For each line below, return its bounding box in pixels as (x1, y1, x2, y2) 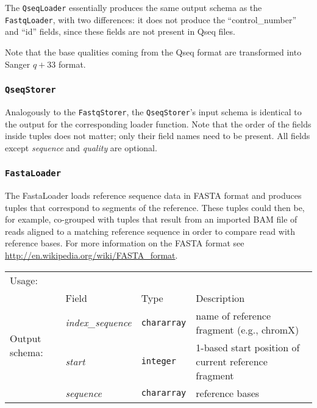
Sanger (5, 57, 30, 70)
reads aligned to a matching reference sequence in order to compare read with (5, 224, 295, 237)
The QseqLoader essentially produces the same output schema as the (5, 1, 262, 13)
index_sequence (65, 315, 132, 330)
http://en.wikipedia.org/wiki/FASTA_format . (5, 249, 178, 262)
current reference (196, 354, 268, 368)
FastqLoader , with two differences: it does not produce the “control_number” (5, 13, 297, 26)
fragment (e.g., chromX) (196, 322, 299, 337)
